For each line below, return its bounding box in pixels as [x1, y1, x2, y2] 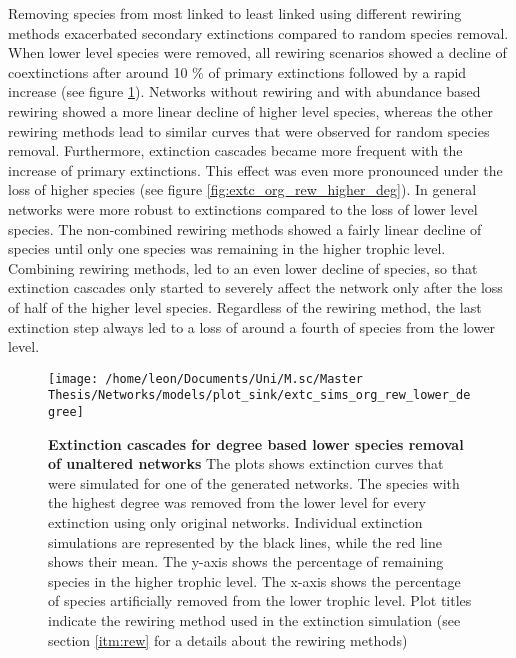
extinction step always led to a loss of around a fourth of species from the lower [8, 316, 496, 337]
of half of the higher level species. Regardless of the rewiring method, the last [8, 296, 482, 317]
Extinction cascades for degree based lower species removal [48, 433, 464, 454]
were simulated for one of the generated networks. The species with [48, 472, 460, 493]
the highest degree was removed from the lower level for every [48, 492, 426, 513]
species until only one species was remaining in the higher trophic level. [8, 238, 446, 259]
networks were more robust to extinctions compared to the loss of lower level [8, 198, 478, 219]
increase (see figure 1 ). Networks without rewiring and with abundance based [8, 81, 481, 102]
